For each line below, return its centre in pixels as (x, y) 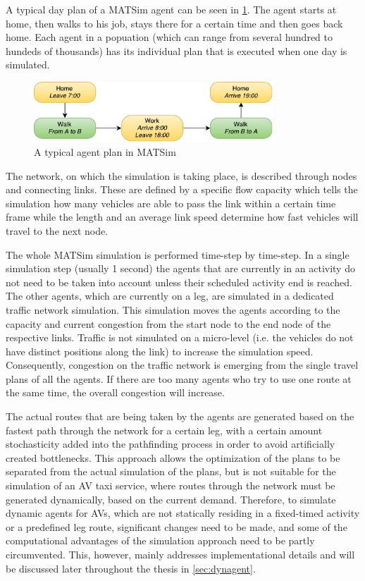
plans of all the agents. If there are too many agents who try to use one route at (179, 378)
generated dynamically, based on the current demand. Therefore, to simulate (171, 499)
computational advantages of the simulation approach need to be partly (160, 540)
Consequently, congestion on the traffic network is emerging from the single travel (182, 365)
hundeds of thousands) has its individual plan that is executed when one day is (177, 50)
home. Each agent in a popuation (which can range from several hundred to (169, 37)
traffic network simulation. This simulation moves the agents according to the (173, 309)
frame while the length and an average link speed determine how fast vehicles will (182, 217)
